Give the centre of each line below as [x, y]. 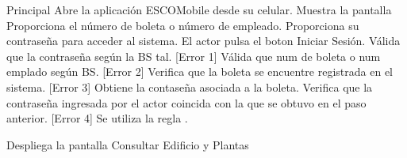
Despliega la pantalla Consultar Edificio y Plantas [128, 144]
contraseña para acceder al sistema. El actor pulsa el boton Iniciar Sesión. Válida [203, 41]
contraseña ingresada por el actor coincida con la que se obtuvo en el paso [186, 102]
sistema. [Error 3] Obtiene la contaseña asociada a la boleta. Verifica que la [190, 87]
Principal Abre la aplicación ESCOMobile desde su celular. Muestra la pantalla [199, 9]
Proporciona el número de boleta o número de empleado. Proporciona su [183, 25]
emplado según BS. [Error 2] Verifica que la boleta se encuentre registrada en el [200, 71]
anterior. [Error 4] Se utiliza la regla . [97, 118]
